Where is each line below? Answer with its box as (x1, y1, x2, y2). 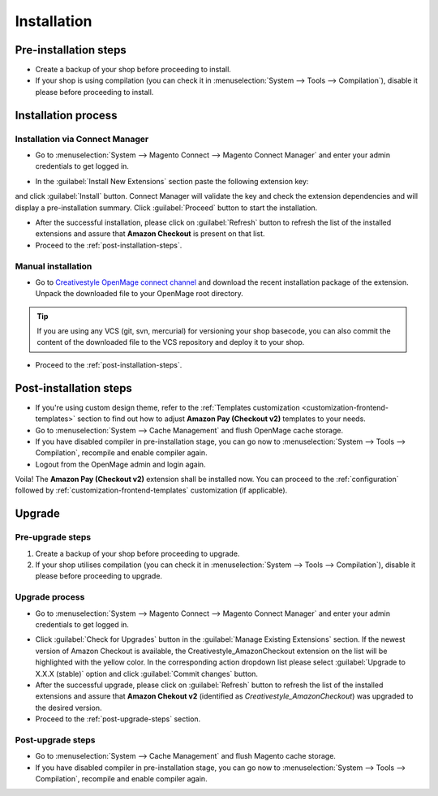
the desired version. (35, 703, 102, 712)
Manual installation (15, 260, 92, 272)
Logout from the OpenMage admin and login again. (35, 459, 206, 469)
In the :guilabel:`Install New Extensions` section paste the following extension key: (35, 176, 309, 186)
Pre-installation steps (15, 43, 127, 57)
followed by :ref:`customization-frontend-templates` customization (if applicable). (15, 485, 288, 495)
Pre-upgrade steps (15, 531, 92, 543)
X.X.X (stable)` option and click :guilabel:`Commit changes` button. (35, 669, 259, 678)
